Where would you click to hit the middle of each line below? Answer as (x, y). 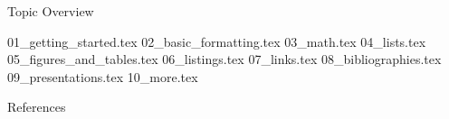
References (37, 107)
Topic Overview (51, 11)
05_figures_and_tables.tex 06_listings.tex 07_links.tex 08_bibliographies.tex (224, 59)
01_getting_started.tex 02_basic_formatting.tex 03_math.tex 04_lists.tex (217, 41)
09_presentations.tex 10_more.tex (103, 76)
